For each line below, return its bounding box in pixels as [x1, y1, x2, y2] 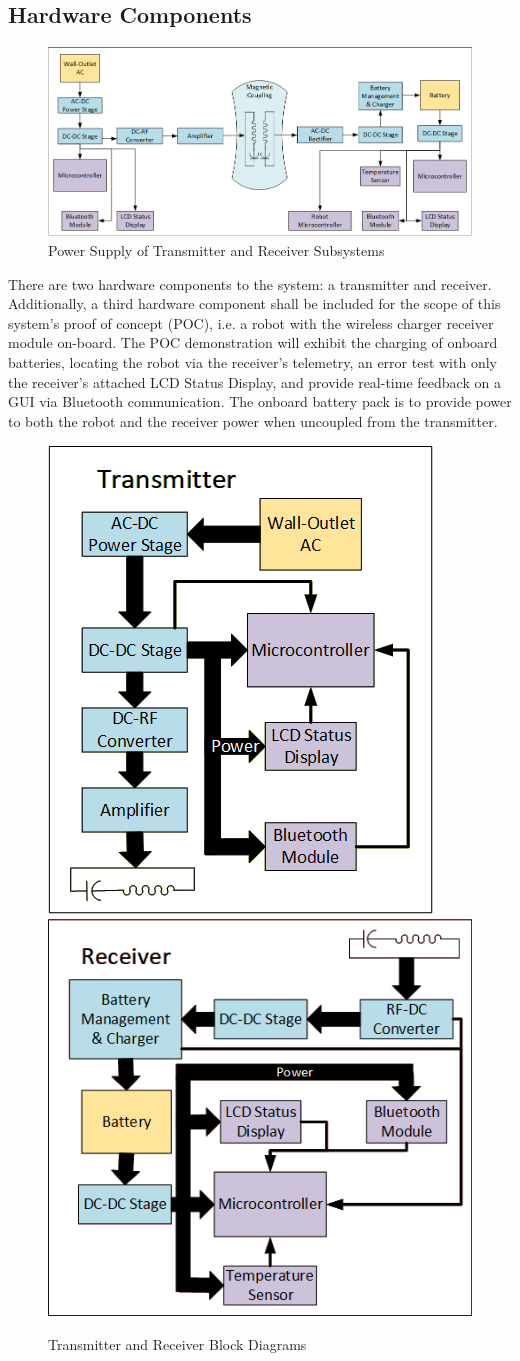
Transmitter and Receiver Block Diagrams [48, 1333, 307, 1354]
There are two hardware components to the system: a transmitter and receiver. [8, 273, 492, 294]
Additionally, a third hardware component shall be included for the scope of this [8, 293, 501, 314]
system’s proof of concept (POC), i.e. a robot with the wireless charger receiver [8, 312, 494, 333]
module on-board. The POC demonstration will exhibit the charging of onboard [8, 332, 498, 353]
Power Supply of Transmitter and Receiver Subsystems [48, 240, 385, 260]
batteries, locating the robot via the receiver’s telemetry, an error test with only [8, 351, 497, 372]
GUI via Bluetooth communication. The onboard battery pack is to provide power [8, 391, 512, 412]
